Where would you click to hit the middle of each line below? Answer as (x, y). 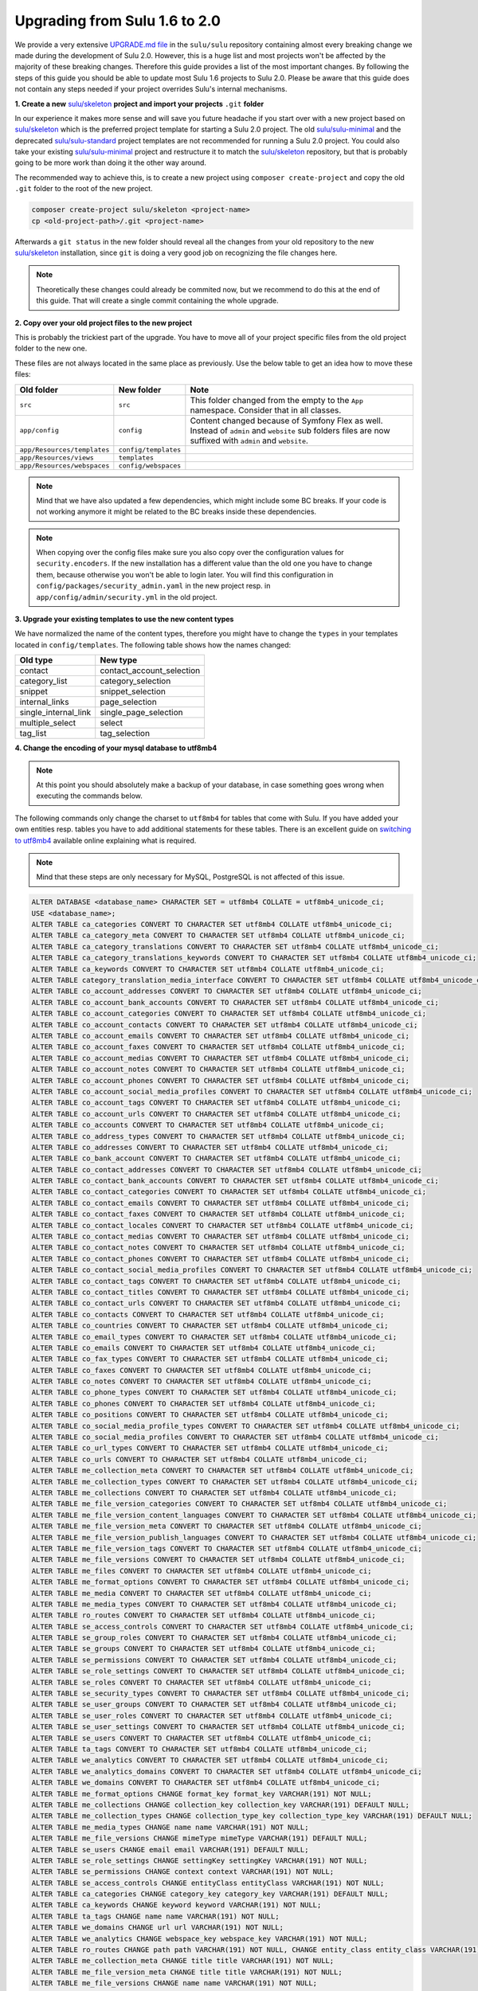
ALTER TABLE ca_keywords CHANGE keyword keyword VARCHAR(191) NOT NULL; (176, 1905)
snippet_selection (133, 691)
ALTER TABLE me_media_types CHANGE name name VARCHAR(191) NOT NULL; (170, 1827)
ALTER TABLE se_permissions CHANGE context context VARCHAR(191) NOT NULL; (183, 1872)
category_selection (135, 681)
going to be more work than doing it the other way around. (111, 162)
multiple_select (48, 723)
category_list (43, 681)
